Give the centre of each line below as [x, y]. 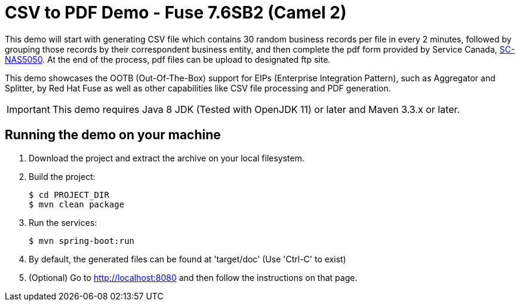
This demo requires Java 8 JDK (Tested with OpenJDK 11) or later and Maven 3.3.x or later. [256, 109]
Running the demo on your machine [113, 135]
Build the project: [62, 176]
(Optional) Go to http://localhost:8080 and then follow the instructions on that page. [193, 277]
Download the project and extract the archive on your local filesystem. [167, 158]
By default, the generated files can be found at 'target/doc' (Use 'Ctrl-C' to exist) [187, 259]
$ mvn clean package [77, 204]
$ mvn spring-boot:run [82, 241]
